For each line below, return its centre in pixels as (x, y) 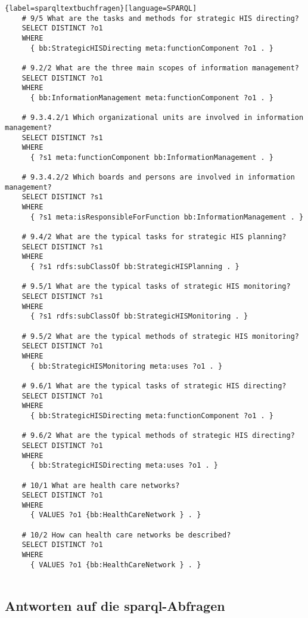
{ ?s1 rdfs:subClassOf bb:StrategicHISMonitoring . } (139, 316)
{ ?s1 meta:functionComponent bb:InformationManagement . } (152, 157)
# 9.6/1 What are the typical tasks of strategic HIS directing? (154, 386)
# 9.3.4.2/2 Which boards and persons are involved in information (158, 177)
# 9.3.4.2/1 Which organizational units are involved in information (163, 118)
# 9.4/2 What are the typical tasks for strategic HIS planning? (154, 237)
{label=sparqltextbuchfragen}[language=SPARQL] (101, 8)
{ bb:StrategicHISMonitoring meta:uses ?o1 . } (126, 366)
